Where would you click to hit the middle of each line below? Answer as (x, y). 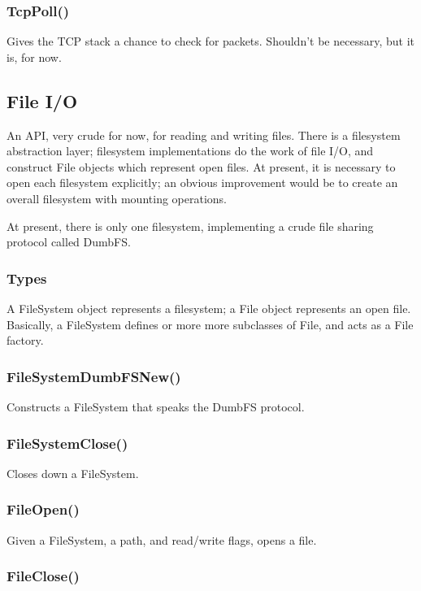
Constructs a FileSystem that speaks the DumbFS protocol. (156, 406)
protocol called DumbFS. (69, 242)
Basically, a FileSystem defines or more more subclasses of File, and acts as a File (210, 324)
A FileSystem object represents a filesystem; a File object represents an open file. (209, 308)
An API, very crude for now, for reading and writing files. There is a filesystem (204, 135)
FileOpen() (43, 509)
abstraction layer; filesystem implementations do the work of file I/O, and (190, 151)
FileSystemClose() (67, 443)
